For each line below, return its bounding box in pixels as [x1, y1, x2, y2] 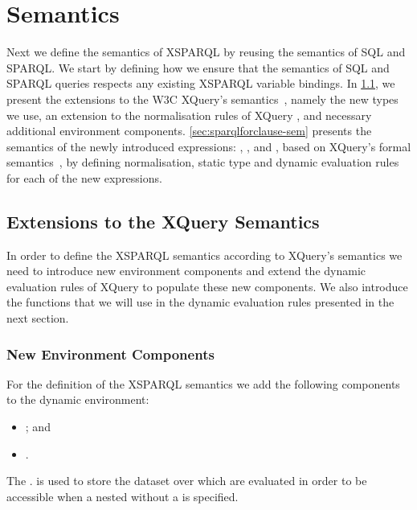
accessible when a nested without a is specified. [6, 487, 239, 504]
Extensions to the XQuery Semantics [6, 208, 320, 233]
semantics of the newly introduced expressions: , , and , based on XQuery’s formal [6, 138, 411, 154]
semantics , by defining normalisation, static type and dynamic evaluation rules [6, 154, 399, 171]
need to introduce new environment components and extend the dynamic [6, 262, 366, 279]
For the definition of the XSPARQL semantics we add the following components [6, 375, 400, 392]
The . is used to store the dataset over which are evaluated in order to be [6, 472, 367, 489]
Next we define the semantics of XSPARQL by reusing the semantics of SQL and [6, 43, 406, 60]
